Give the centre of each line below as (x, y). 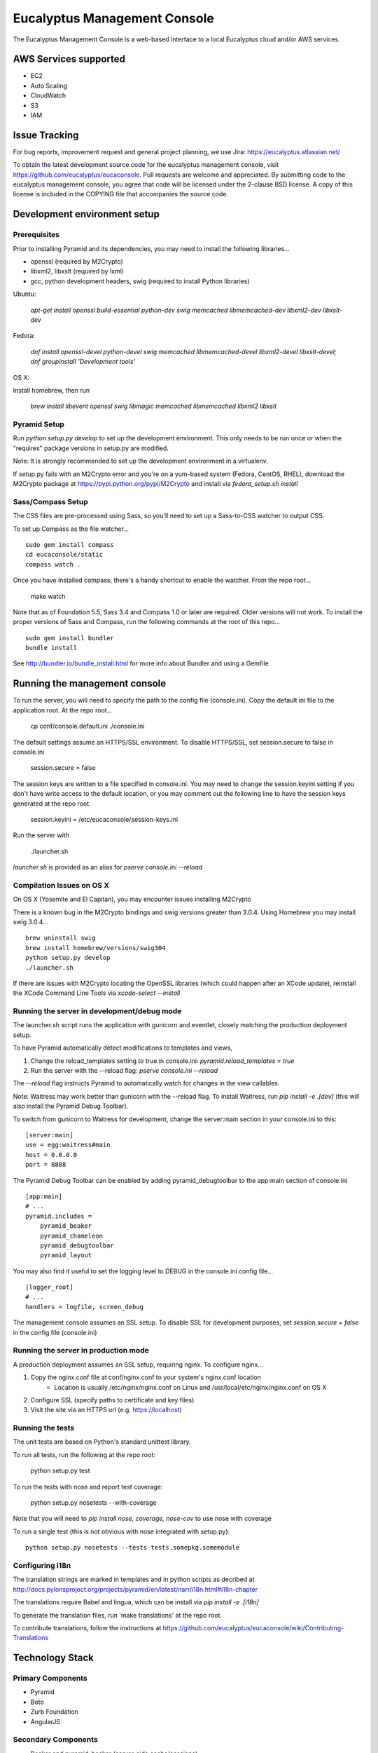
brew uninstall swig (61, 938)
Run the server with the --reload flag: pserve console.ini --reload (124, 1071)
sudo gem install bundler (70, 638)
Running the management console (90, 684)
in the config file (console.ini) (55, 1332)
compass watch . (53, 564)
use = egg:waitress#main (68, 1145)
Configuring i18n (42, 1565)
